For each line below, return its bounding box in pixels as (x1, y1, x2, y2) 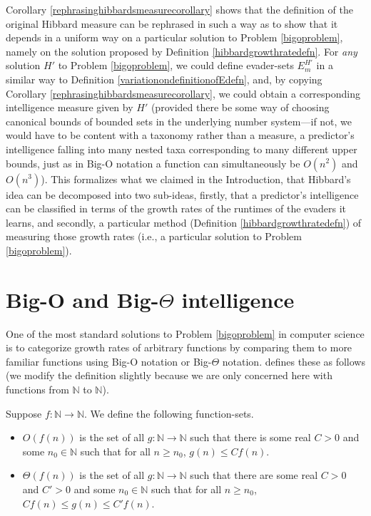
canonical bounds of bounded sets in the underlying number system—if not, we (6, 113, 352, 128)
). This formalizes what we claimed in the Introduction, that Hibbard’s (41, 171, 351, 186)
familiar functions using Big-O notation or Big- (6, 354, 212, 368)
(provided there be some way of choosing (151, 100, 330, 115)
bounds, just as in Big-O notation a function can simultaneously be (6, 155, 300, 170)
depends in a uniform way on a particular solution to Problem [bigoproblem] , (6, 30, 343, 45)
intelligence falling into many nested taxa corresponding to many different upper (6, 141, 357, 156)
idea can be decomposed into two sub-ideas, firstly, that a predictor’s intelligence (6, 187, 359, 202)
